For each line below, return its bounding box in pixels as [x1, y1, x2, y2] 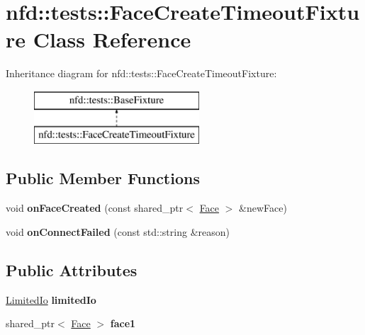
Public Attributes [6, 259, 137, 280]
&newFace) [239, 200, 287, 215]
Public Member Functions [6, 167, 200, 189]
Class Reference [33, 25, 191, 54]
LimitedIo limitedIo [6, 292, 96, 307]
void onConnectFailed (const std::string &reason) [6, 224, 230, 239]
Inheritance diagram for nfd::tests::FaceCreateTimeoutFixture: [6, 66, 277, 81]
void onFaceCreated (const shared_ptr [6, 200, 184, 215]
